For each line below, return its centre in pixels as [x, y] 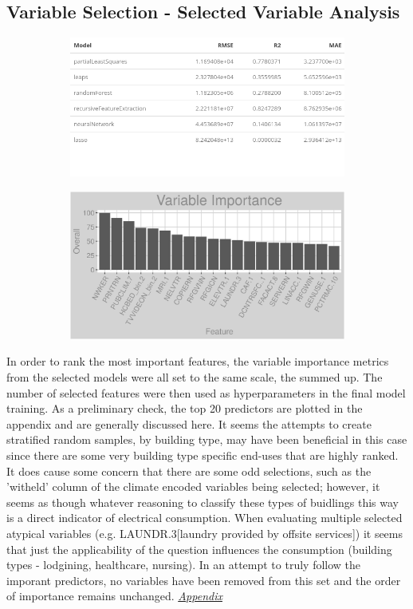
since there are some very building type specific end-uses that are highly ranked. [203, 455]
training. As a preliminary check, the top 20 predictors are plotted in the [185, 408]
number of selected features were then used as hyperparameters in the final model [206, 392]
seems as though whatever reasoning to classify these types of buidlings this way [203, 502]
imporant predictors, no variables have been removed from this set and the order [204, 580]
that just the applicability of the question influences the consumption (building [199, 549]
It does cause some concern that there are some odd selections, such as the [189, 471]
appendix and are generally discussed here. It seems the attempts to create [189, 423]
